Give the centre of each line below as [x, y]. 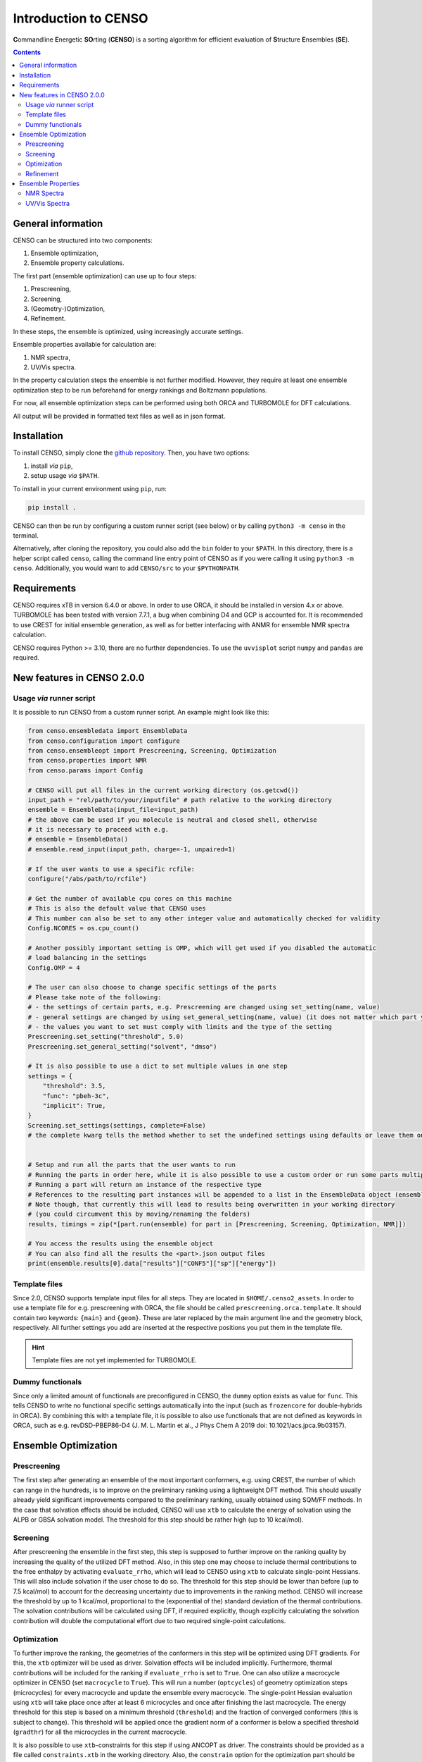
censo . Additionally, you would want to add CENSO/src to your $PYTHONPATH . [127, 568]
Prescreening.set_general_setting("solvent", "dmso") [122, 1046]
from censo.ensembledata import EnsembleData [108, 731]
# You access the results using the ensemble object [121, 1244]
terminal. [26, 535]
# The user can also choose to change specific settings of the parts [152, 987]
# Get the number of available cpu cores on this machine [130, 898]
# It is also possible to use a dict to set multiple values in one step [158, 1066]
